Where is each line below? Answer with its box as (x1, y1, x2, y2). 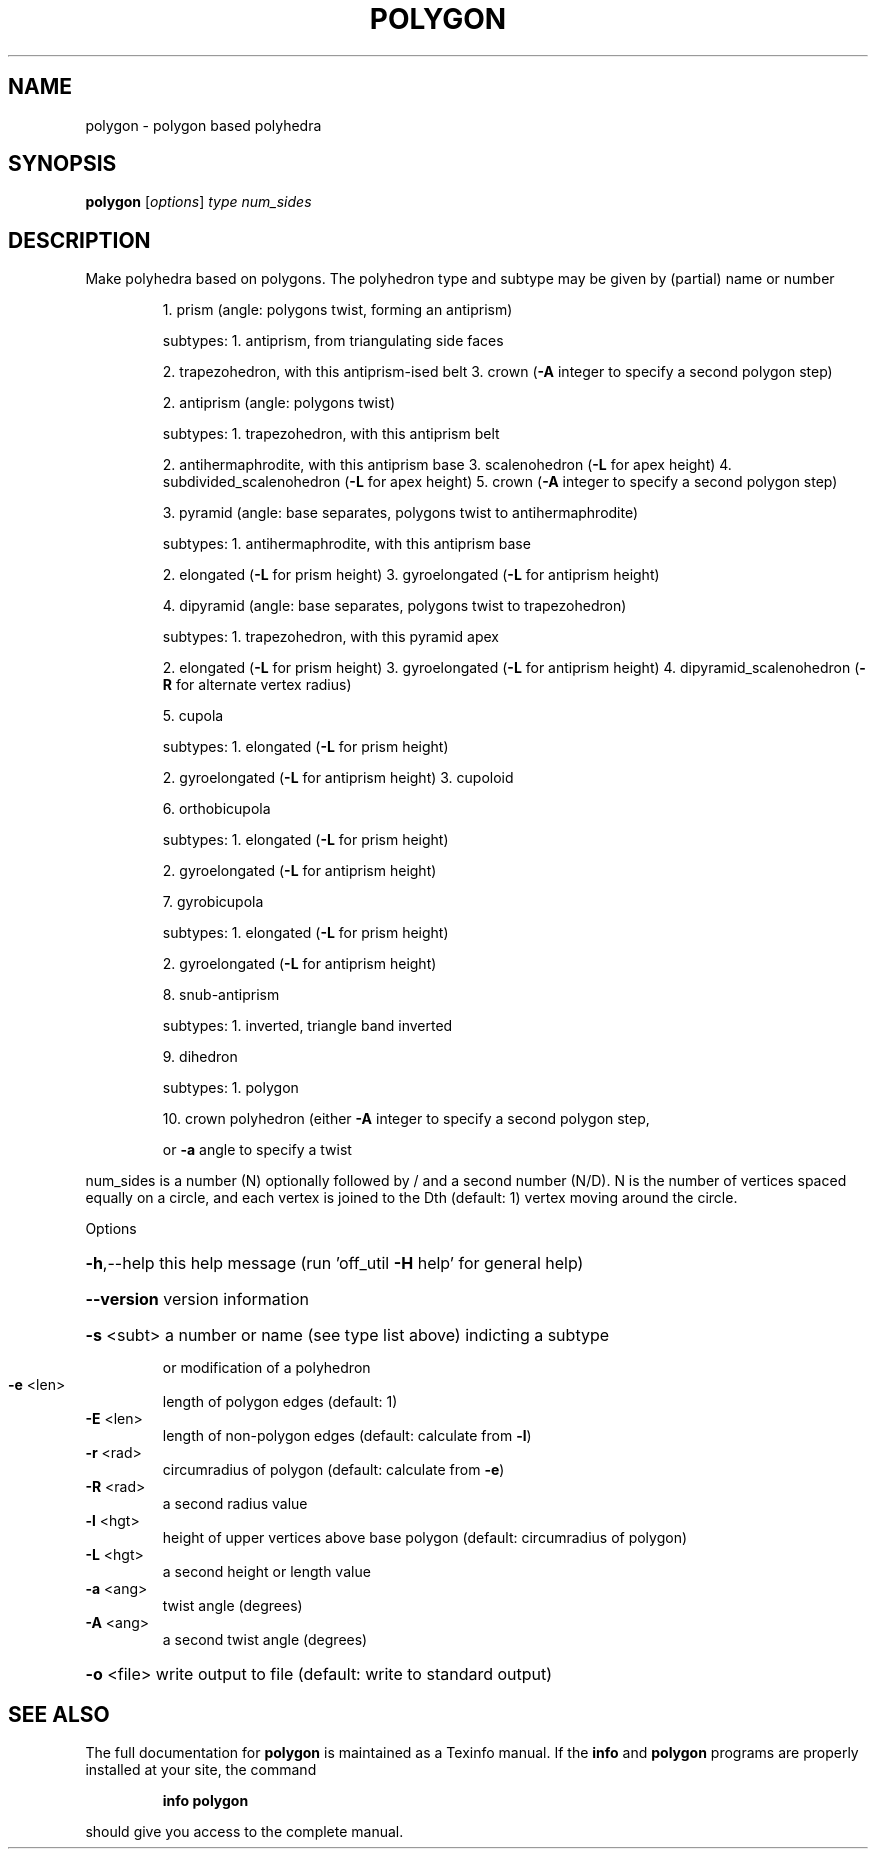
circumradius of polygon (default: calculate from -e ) (162, 1461, 505, 1479)
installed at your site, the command (85, 1761, 317, 1779)
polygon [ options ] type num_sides (85, 193, 312, 211)
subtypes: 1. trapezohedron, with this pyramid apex (162, 628, 499, 646)
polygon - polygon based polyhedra (85, 116, 322, 134)
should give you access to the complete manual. (85, 1823, 404, 1841)
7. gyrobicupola (162, 893, 264, 911)
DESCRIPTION (8, 227, 151, 253)
